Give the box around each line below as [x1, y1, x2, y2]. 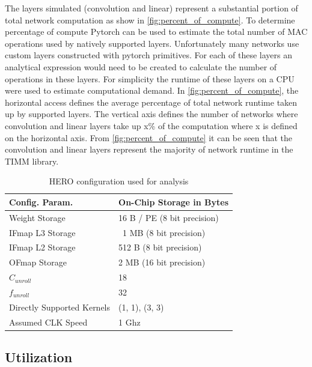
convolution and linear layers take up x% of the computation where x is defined [5, 119, 298, 132]
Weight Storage [9, 211, 66, 223]
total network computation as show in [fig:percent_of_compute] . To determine [5, 13, 295, 26]
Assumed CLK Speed [9, 315, 88, 328]
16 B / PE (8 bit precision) [118, 211, 219, 223]
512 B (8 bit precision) [118, 241, 202, 253]
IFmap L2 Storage [9, 241, 76, 253]
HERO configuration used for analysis [49, 175, 189, 187]
